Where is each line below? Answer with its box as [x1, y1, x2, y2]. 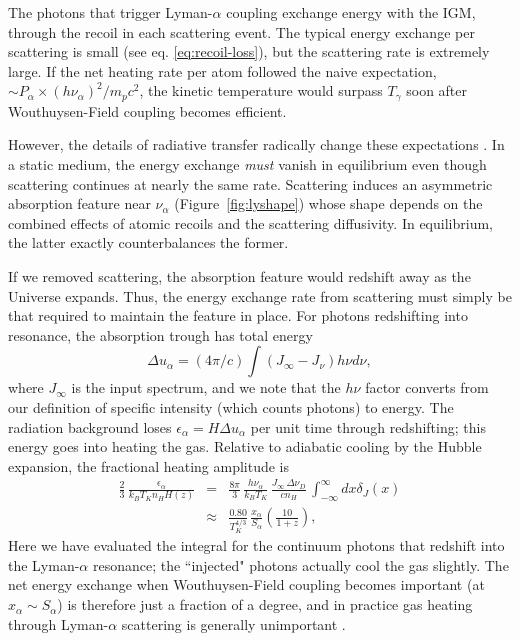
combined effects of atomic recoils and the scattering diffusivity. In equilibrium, [8, 212, 493, 233]
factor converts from [365, 377, 489, 398]
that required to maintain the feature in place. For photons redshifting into [8, 305, 468, 326]
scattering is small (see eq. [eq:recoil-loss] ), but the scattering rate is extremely [8, 41, 490, 62]
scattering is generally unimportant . [121, 613, 346, 634]
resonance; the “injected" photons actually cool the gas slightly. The [92, 554, 509, 575]
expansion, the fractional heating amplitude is [8, 455, 290, 476]
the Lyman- [8, 554, 80, 575]
